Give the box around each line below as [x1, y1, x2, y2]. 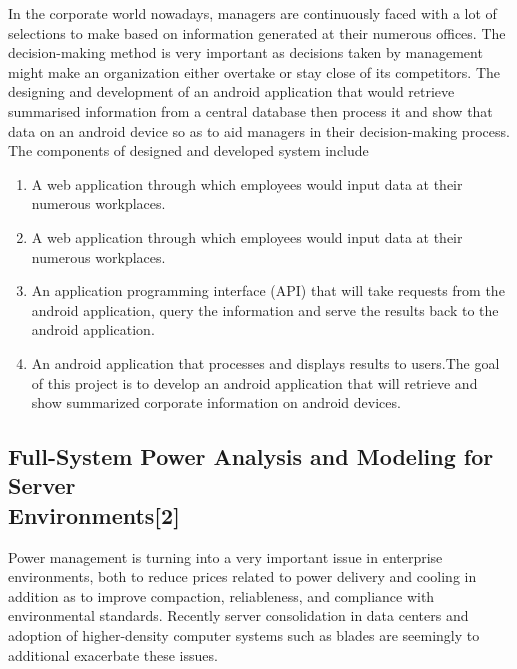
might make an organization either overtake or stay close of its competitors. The [8, 61, 501, 82]
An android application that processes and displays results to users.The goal [31, 352, 500, 373]
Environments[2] [8, 499, 180, 530]
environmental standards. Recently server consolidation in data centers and [8, 605, 469, 626]
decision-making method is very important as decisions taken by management [8, 42, 483, 63]
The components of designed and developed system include [8, 140, 369, 161]
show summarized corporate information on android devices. [31, 392, 401, 413]
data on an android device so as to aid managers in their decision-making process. [8, 120, 510, 141]
